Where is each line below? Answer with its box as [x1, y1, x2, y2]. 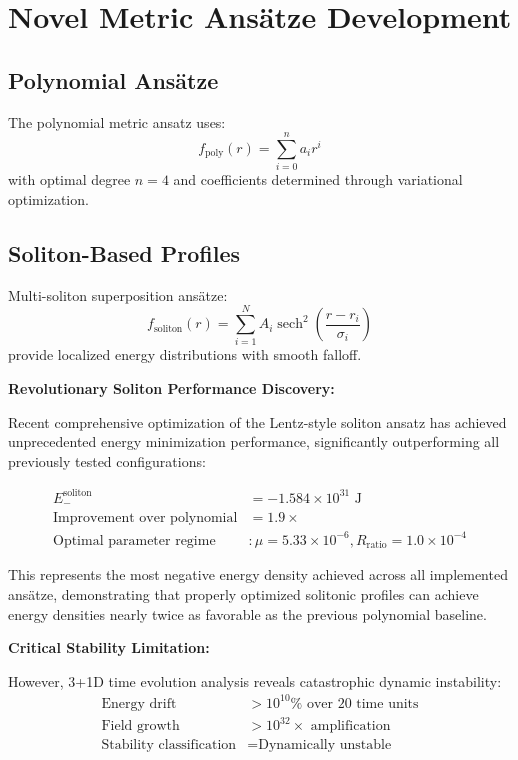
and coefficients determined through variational [173, 169, 463, 190]
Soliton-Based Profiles [8, 237, 241, 268]
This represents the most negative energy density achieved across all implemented [8, 564, 508, 585]
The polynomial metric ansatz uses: [8, 111, 226, 132]
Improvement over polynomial [53, 511, 238, 526]
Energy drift [101, 696, 177, 711]
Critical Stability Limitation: [8, 637, 210, 658]
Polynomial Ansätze [8, 64, 219, 95]
